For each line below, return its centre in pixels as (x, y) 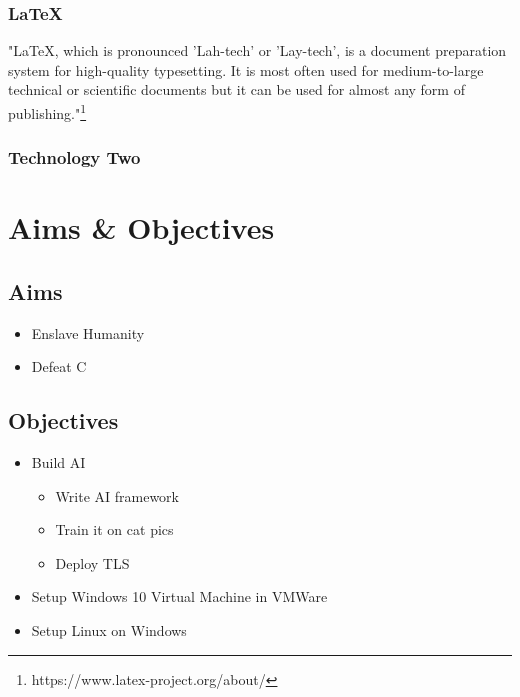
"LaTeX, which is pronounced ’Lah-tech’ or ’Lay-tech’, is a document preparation (257, 50)
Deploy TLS (92, 562)
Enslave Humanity (88, 332)
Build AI (58, 462)
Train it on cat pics (114, 529)
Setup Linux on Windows (109, 630)
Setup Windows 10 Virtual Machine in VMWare (179, 596)
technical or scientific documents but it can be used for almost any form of (236, 89)
